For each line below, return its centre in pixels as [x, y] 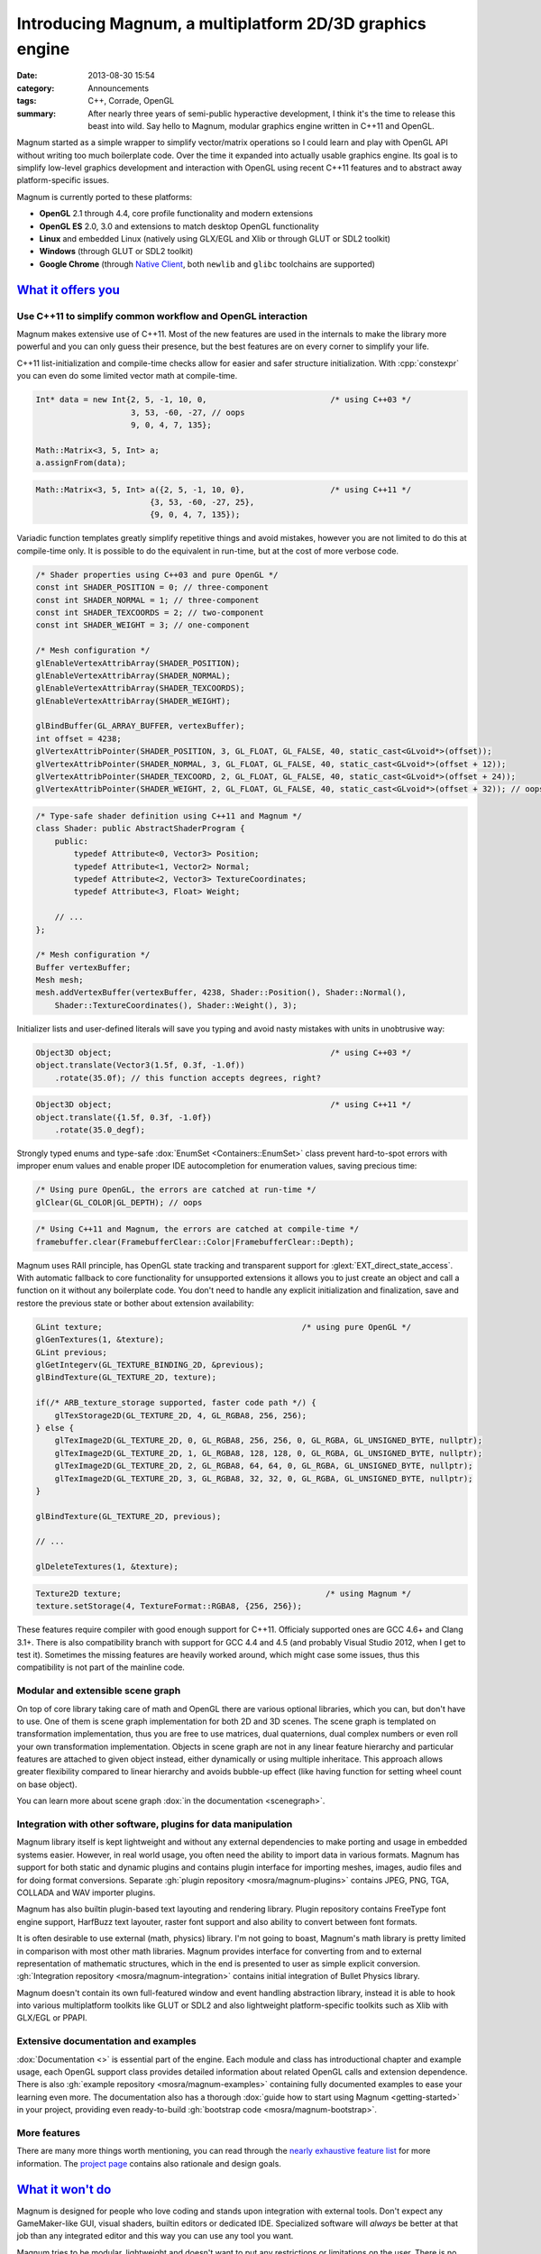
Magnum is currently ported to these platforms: [105, 197]
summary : [37, 114]
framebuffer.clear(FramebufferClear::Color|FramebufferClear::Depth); [195, 1242]
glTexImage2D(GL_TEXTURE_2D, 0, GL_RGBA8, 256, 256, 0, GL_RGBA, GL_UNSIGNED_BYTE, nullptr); [268, 1441]
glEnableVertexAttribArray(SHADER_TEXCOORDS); [140, 688]
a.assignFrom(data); [81, 463]
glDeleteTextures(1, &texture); [107, 1567]
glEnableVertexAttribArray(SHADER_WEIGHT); [133, 701]
